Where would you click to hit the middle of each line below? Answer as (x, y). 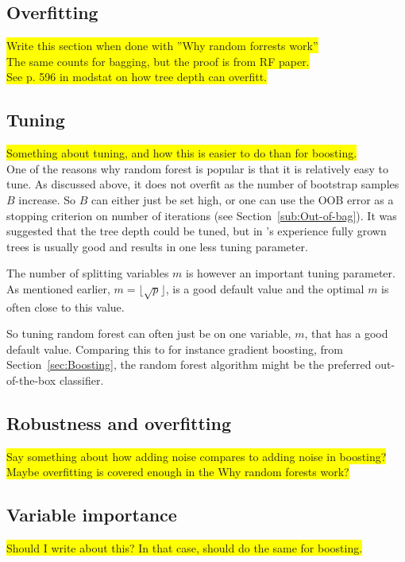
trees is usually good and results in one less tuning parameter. (157, 246)
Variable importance (92, 515)
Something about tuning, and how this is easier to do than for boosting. (182, 153)
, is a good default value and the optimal (265, 288)
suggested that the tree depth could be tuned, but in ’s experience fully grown (197, 231)
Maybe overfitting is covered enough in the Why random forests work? (178, 472)
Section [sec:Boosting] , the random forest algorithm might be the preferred (189, 364)
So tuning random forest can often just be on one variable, (149, 333)
